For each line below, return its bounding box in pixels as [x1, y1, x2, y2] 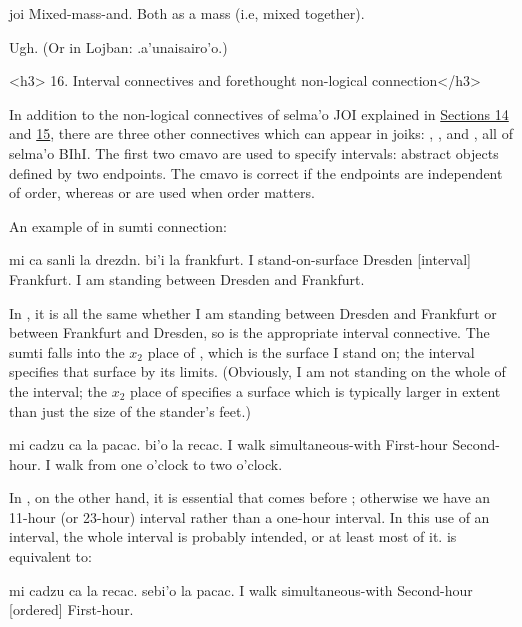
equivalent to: [9, 546, 92, 567]
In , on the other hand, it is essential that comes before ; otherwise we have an [9, 487, 491, 508]
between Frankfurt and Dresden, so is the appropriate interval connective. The [9, 322, 490, 343]
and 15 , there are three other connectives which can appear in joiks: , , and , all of [9, 123, 513, 144]
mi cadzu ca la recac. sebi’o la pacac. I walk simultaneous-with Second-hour [9, 579, 473, 600]
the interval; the [9, 380, 108, 401]
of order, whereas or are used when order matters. [9, 182, 315, 203]
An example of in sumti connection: [9, 215, 227, 236]
